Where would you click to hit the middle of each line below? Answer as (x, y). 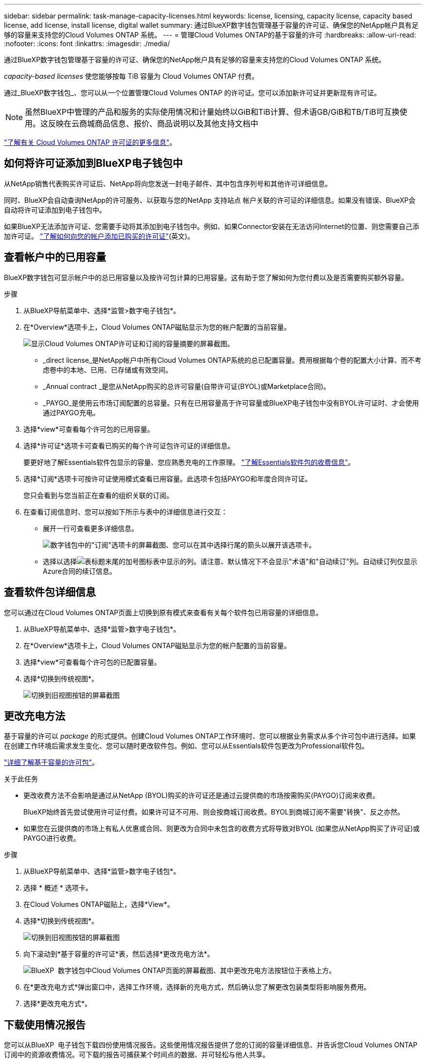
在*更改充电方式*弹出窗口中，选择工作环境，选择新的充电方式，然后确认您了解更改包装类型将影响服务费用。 (197, 987)
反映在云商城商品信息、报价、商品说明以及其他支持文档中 (153, 124)
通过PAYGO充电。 (71, 412)
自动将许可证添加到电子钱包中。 (55, 210)
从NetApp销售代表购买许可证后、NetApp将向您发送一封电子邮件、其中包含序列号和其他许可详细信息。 (168, 183)
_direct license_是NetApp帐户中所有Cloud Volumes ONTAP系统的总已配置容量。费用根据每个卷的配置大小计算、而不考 (232, 360)
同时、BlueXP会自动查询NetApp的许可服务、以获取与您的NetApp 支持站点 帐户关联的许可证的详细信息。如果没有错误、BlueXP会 (210, 200)
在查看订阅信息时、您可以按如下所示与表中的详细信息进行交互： (125, 512)
